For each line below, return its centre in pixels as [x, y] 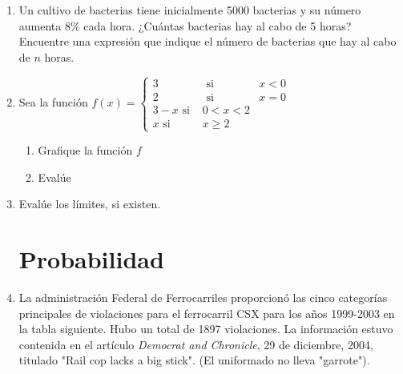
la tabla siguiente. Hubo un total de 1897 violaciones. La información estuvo [206, 329]
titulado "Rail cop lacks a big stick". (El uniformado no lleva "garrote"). [194, 360]
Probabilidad [91, 258]
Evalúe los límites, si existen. [90, 204]
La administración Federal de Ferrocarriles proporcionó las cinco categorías [203, 297]
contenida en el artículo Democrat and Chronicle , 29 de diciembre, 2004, [196, 344]
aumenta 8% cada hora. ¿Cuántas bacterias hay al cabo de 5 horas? [185, 25]
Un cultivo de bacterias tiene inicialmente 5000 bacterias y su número [190, 10]
